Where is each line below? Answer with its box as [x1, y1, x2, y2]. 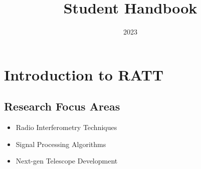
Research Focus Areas [4, 98, 120, 114]
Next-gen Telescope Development [16, 155, 118, 166]
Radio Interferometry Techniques [16, 122, 117, 132]
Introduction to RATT [4, 64, 164, 84]
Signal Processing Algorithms [16, 138, 106, 149]
